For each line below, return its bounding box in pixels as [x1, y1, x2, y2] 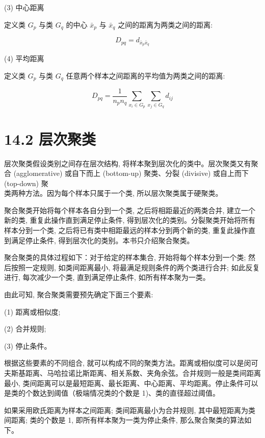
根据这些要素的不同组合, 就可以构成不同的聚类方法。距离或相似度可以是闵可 [4, 357, 258, 368]
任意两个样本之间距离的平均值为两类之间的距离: [66, 70, 225, 81]
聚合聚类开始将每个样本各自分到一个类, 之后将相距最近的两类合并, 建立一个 [4, 204, 256, 215]
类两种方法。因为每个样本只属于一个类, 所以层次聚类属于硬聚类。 [4, 188, 223, 198]
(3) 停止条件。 [4, 340, 51, 351]
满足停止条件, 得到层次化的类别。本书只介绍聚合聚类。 [11, 235, 194, 245]
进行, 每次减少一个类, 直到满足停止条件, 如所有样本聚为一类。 [4, 272, 210, 282]
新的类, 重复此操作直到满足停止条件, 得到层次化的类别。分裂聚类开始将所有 [4, 215, 256, 225]
